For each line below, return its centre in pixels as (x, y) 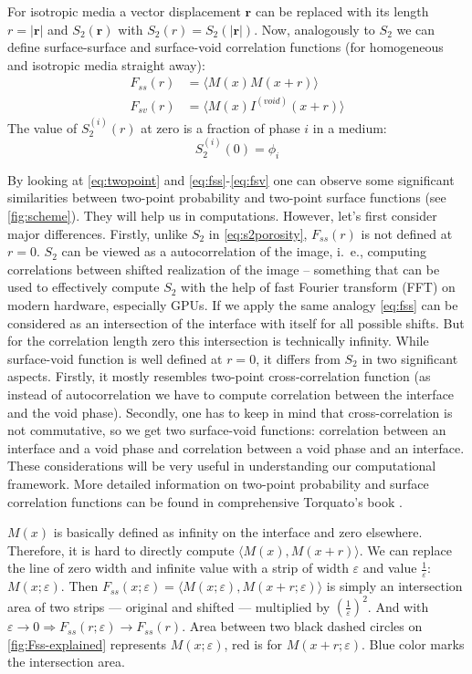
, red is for (253, 643)
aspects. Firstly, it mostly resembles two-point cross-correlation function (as (219, 376)
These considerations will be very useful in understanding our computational (222, 466)
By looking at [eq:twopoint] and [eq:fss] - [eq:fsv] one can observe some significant (231, 179)
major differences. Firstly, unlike (98, 233)
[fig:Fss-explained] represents (87, 643)
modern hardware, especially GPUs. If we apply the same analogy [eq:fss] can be (233, 305)
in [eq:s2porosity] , (258, 233)
